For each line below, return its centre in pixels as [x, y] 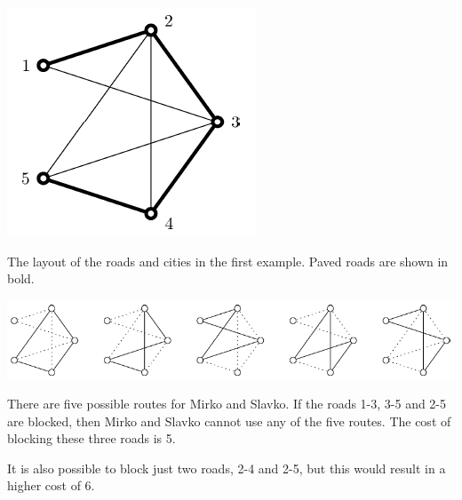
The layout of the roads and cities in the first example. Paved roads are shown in [228, 261]
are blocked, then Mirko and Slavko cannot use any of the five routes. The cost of [229, 421]
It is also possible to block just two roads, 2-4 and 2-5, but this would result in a [227, 468]
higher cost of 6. [51, 485]
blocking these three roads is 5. [92, 438]
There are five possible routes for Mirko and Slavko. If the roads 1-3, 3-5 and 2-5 [227, 404]
